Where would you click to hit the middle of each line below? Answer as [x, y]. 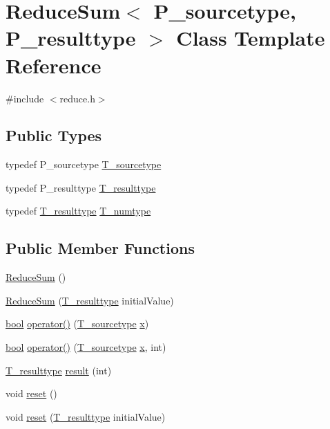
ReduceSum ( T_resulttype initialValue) [90, 300]
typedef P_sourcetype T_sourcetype [84, 164]
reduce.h [77, 98]
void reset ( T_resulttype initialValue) [86, 416]
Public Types [54, 135]
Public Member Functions [100, 248]
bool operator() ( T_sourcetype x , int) [86, 347]
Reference [54, 65]
